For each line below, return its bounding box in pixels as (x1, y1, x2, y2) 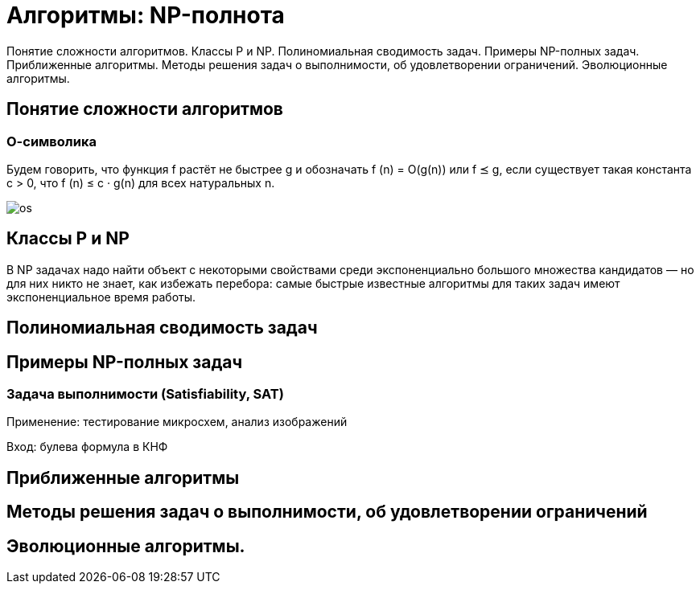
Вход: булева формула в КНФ (6, 440, 168, 454)
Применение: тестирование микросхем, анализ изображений (6, 415, 348, 429)
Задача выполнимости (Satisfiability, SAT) (6, 386, 284, 403)
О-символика (6, 133, 97, 150)
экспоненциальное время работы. (6, 289, 196, 304)
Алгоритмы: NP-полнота (6, 2, 285, 29)
